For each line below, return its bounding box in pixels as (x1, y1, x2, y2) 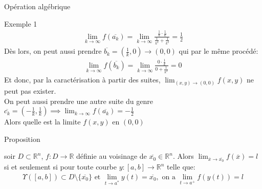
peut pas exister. (4, 85, 56, 96)
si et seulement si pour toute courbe (4, 161, 117, 172)
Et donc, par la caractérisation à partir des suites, (4, 74, 161, 85)
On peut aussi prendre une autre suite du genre (4, 95, 153, 106)
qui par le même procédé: (179, 46, 258, 56)
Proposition (4, 133, 40, 144)
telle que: (167, 161, 195, 172)
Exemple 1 (4, 18, 37, 29)
